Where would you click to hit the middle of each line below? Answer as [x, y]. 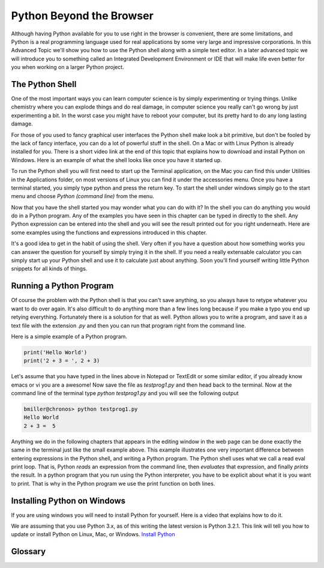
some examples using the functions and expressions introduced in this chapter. [109, 232]
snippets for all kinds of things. [49, 269]
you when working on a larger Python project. [67, 67]
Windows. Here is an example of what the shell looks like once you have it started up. [116, 160]
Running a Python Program [62, 286]
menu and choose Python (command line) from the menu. [82, 196]
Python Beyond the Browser [82, 16]
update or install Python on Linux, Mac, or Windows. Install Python [93, 534]
